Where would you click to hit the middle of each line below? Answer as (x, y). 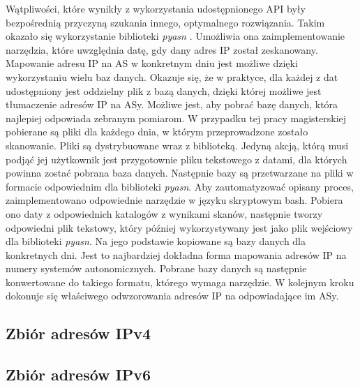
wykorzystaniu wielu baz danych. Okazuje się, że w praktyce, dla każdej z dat (172, 76)
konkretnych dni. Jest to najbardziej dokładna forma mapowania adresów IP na (176, 254)
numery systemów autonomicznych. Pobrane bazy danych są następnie (156, 268)
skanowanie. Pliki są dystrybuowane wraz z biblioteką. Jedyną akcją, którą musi (177, 145)
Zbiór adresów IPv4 (78, 333)
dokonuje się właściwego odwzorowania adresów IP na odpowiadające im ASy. (172, 296)
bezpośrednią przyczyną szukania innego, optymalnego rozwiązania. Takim (165, 22)
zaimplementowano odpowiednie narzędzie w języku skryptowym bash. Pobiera (174, 200)
